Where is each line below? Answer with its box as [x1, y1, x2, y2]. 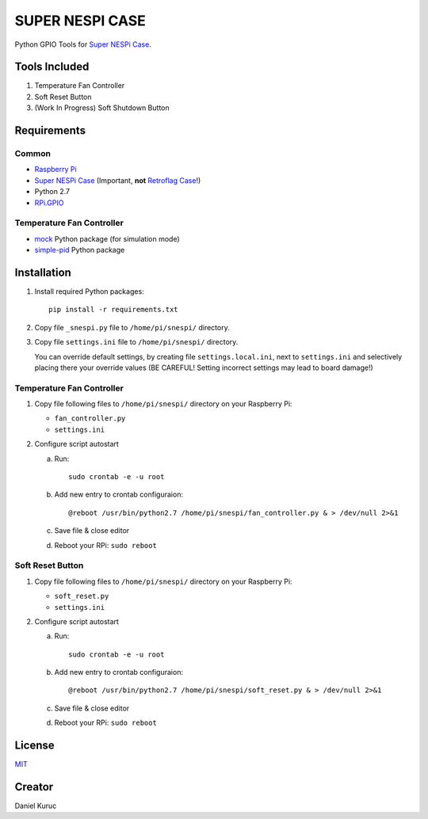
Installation [14, 265, 71, 279]
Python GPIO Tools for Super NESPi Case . [14, 40, 152, 49]
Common [14, 148, 52, 159]
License [14, 739, 55, 752]
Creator [14, 780, 54, 794]
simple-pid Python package [34, 246, 125, 255]
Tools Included [14, 60, 90, 74]
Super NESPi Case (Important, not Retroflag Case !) [34, 175, 201, 185]
